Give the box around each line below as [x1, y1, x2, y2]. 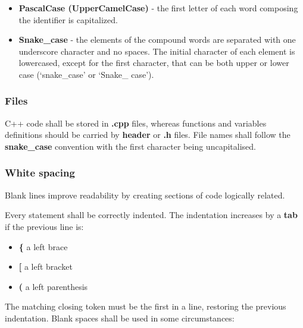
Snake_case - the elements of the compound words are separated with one [18, 33, 296, 46]
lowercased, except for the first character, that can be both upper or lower [18, 56, 289, 69]
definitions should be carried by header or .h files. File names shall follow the [5, 128, 290, 141]
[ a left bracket [18, 260, 73, 273]
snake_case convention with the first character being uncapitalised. [5, 140, 256, 152]
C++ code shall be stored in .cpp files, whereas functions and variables [5, 116, 267, 129]
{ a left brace [18, 240, 68, 253]
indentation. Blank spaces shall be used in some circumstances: [5, 311, 235, 324]
